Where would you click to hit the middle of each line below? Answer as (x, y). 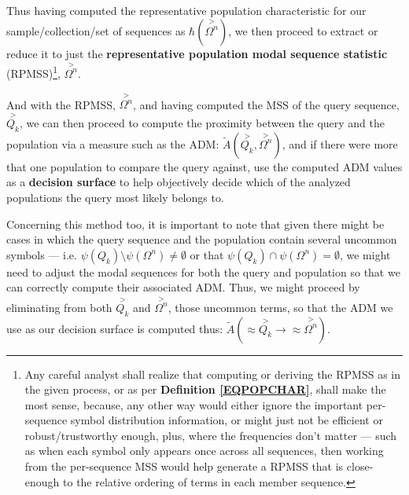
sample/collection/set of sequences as (96, 30)
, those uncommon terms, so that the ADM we (280, 307)
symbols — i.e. (42, 254)
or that (207, 254)
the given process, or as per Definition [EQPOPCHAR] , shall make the (205, 389)
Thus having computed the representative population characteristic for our (186, 10)
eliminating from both (59, 307)
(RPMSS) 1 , (33, 72)
